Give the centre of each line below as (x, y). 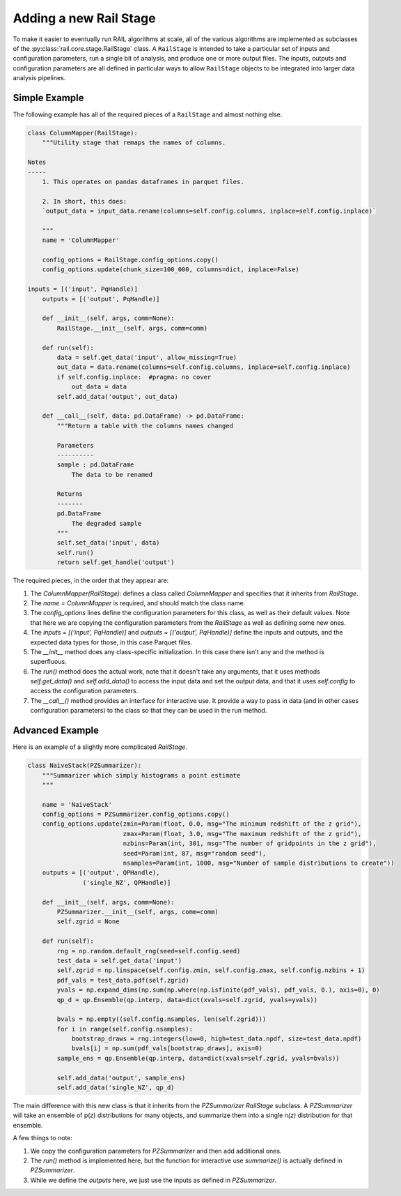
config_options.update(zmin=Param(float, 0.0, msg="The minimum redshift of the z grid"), (202, 824)
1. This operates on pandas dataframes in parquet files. (143, 182)
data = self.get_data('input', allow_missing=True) (147, 357)
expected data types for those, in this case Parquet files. (111, 642)
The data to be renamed (112, 475)
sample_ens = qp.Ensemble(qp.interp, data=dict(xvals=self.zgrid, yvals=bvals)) (198, 1058)
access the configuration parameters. (84, 691)
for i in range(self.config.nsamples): (125, 1029)
